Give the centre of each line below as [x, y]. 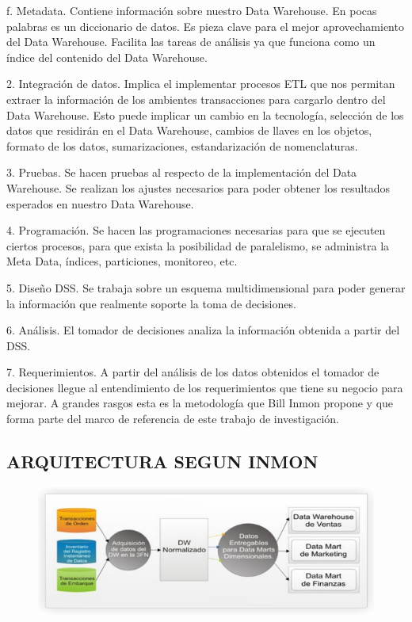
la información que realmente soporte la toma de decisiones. [151, 303]
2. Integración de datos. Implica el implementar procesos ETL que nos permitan [201, 84]
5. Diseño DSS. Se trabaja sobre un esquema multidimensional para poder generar [206, 287]
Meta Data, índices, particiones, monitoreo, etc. [122, 261]
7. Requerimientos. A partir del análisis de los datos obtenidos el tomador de [193, 372]
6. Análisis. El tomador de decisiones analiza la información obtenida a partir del [203, 330]
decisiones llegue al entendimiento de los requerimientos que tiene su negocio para [205, 387]
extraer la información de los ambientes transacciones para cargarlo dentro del [196, 99]
